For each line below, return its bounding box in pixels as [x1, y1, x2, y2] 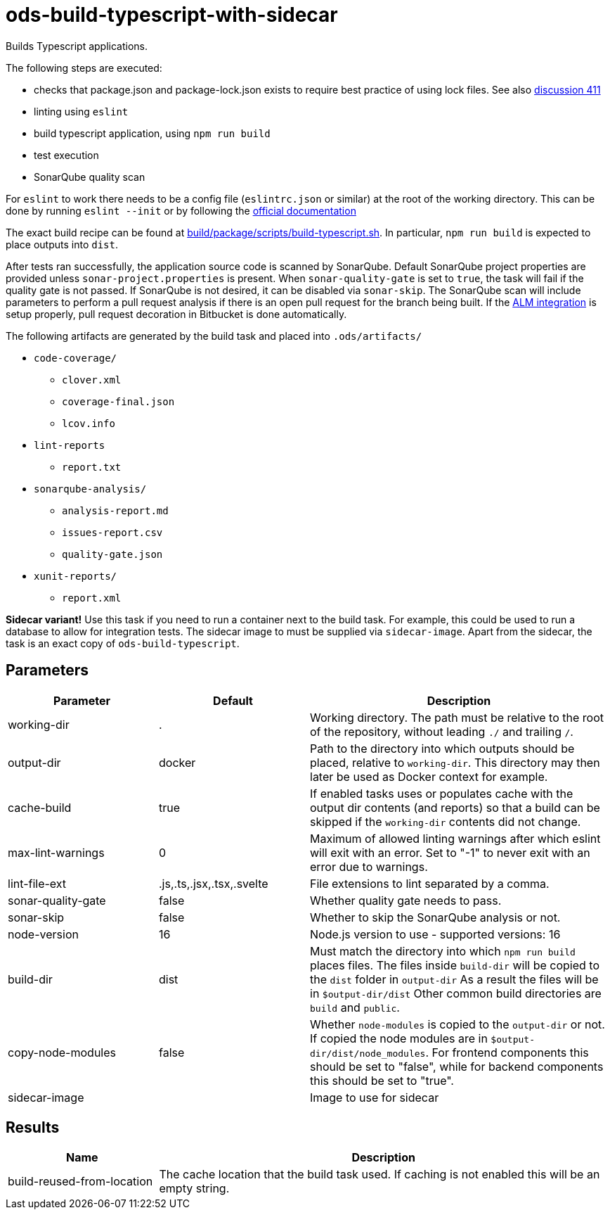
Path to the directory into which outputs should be [310, 741, 575, 756]
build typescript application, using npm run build [34, 127, 271, 139]
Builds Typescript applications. [6, 39, 148, 52]
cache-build [8, 800, 72, 815]
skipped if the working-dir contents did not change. [310, 814, 581, 829]
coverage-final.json [62, 395, 175, 407]
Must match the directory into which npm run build [310, 943, 576, 958]
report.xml [62, 592, 122, 604]
